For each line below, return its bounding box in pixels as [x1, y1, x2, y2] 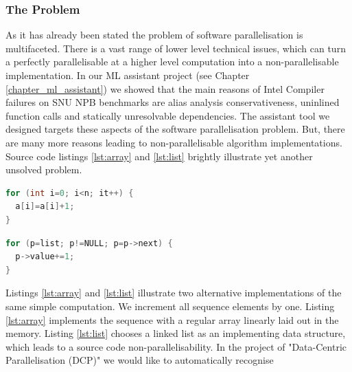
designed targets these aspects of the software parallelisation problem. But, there [5, 122, 345, 136]
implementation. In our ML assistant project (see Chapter [5, 68, 250, 82]
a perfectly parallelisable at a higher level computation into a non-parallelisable [5, 54, 339, 69]
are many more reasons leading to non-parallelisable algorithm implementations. [5, 135, 342, 149]
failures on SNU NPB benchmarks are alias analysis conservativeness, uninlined [5, 95, 340, 109]
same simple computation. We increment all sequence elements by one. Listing [5, 298, 335, 313]
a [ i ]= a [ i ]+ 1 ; [15, 201, 75, 212]
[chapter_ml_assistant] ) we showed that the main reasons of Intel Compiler [5, 81, 325, 96]
